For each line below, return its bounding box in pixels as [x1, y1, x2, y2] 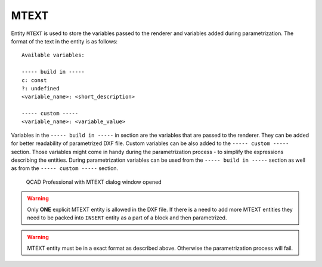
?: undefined [21, 85, 60, 92]
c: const [21, 77, 47, 83]
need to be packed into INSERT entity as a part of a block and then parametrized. [27, 214, 227, 221]
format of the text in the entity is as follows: [11, 37, 117, 45]
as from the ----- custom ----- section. [11, 165, 119, 172]
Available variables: [21, 52, 85, 59]
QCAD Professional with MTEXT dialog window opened [26, 178, 162, 186]
